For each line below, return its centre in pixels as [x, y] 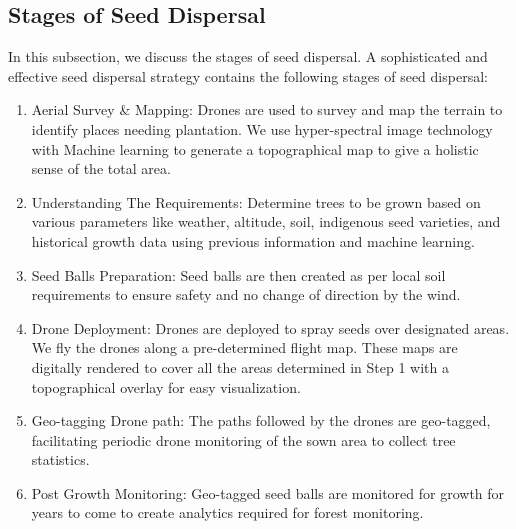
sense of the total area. [101, 168]
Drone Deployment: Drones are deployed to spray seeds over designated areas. [270, 327]
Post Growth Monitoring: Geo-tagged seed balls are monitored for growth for [268, 492]
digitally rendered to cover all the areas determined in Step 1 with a [240, 366]
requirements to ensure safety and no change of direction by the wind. [246, 294]
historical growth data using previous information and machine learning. [253, 240]
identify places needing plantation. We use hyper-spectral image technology [262, 128]
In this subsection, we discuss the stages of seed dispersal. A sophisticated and [248, 56]
